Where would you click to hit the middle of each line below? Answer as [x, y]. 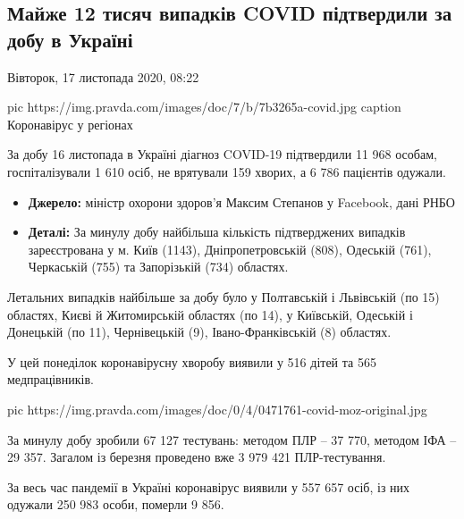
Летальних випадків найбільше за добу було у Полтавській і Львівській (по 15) [224, 296]
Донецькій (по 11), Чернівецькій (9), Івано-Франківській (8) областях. [199, 332]
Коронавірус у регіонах [70, 124]
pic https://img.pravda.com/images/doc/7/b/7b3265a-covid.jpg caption [204, 107]
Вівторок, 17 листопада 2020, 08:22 [103, 76]
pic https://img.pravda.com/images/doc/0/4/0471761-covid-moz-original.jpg [217, 409]
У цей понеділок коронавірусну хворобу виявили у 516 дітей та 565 [192, 361]
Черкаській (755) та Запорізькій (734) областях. [158, 267]
